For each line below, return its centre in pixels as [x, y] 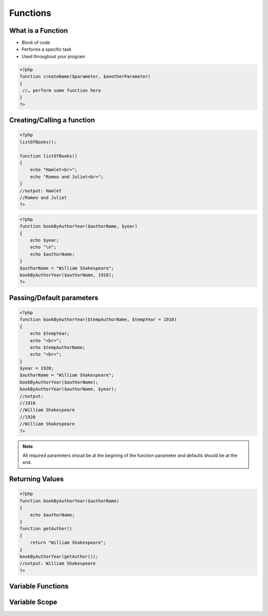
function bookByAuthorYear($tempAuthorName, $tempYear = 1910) [98, 320]
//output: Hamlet [41, 191]
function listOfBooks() [49, 156]
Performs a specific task [47, 49]
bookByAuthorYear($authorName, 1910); [67, 275]
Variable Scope [33, 602]
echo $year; [45, 240]
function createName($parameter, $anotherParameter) [85, 77]
